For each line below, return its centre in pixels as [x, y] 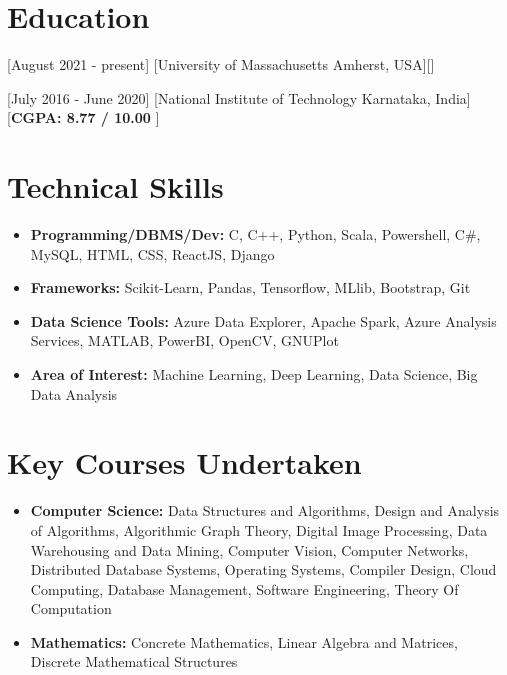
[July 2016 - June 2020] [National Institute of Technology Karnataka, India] [239, 97]
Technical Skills [115, 186]
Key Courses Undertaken [184, 462]
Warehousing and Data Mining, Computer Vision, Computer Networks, [249, 549]
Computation [71, 608]
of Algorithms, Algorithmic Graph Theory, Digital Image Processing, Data [259, 529]
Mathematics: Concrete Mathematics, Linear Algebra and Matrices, [244, 641]
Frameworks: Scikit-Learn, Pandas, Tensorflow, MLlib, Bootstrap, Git [250, 287]
